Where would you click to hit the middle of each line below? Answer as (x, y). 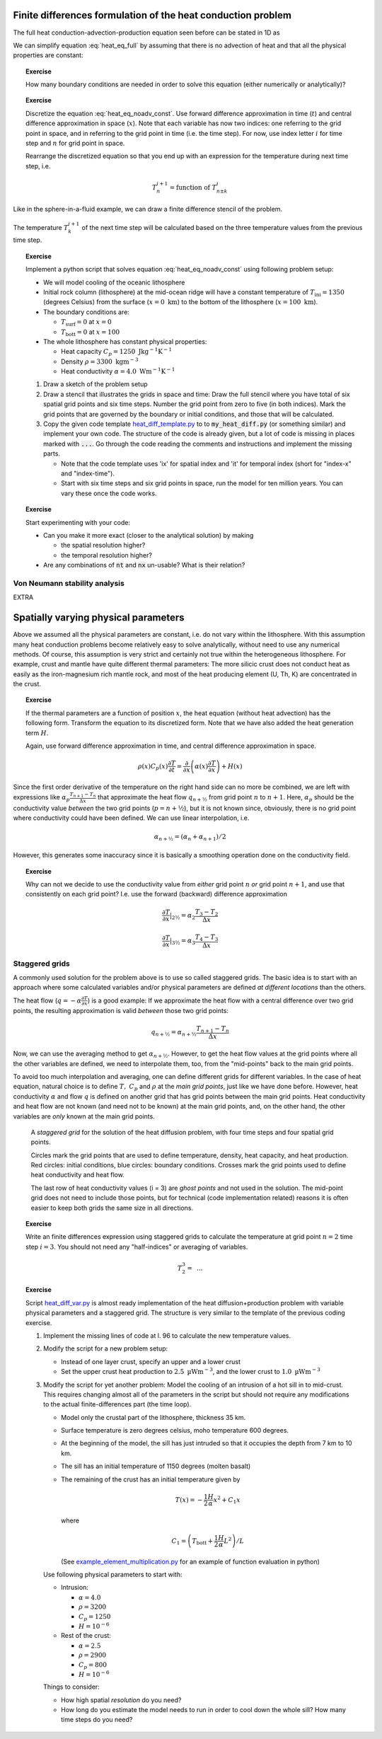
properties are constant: (48, 55)
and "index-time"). (88, 473)
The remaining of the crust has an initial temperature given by (151, 1479)
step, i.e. (38, 166)
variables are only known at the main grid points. (84, 1116)
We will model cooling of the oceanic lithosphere (114, 282)
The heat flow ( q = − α (47, 1000)
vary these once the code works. (109, 493)
